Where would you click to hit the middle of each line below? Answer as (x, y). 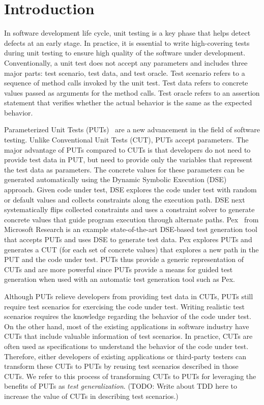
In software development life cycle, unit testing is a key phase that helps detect (127, 33)
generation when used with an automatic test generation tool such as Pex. (120, 279)
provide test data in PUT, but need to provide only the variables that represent (128, 160)
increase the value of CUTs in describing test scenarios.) (91, 396)
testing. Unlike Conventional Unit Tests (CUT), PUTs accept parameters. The (126, 140)
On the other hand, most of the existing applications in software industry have (127, 326)
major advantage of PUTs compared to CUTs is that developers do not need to (127, 149)
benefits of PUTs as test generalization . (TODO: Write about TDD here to (121, 386)
